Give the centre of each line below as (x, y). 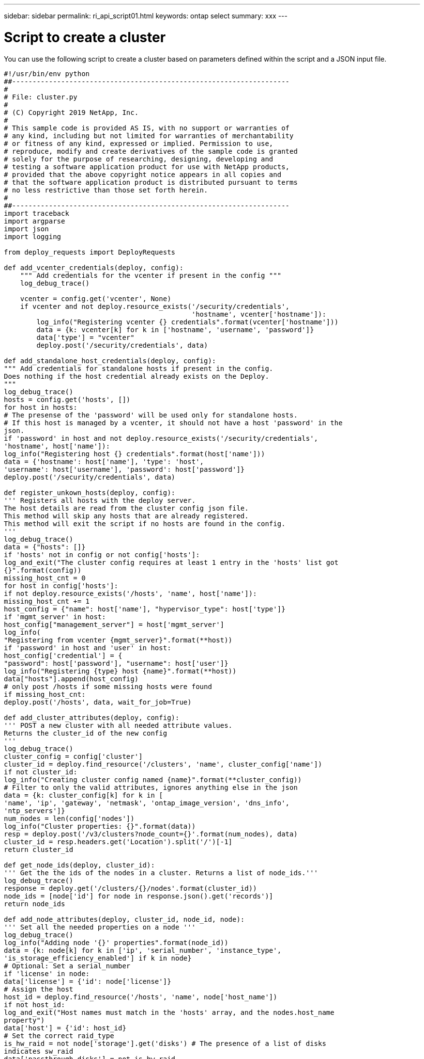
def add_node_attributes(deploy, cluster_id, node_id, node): (124, 919)
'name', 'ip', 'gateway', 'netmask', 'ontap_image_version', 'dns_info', (147, 803)
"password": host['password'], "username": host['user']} (116, 663)
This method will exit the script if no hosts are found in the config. (145, 523)
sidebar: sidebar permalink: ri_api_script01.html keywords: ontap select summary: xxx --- (146, 16)
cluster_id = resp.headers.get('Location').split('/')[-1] (118, 842)
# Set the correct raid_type (59, 1035)
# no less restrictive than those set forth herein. (106, 190)
